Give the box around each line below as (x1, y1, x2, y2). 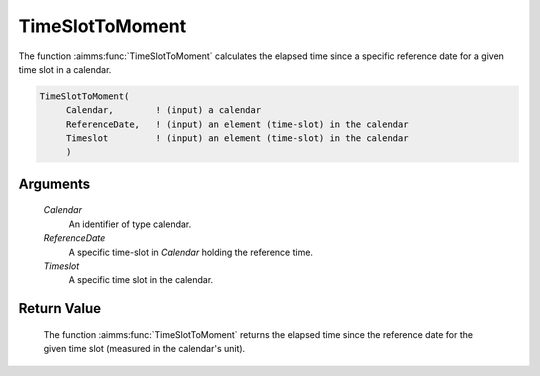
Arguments (18, 175, 91, 192)
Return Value (18, 300, 102, 317)
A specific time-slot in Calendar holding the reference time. (68, 246, 314, 258)
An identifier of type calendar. (68, 218, 192, 230)
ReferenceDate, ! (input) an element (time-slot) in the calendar (65, 118, 409, 130)
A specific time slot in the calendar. (68, 274, 214, 286)
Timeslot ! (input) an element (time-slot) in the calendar (65, 133, 409, 144)
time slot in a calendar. (18, 63, 112, 75)
